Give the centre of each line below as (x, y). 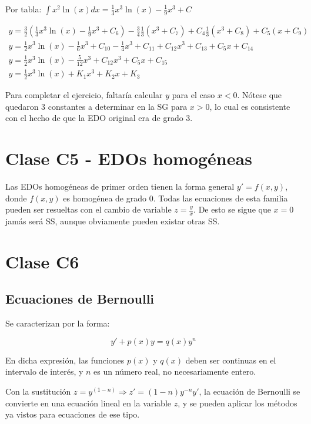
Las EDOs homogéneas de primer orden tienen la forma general (120, 186)
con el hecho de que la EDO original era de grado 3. (99, 118)
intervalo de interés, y (44, 371)
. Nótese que (260, 95)
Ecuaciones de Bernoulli (80, 299)
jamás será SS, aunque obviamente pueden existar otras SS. (113, 221)
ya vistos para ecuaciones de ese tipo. (73, 414)
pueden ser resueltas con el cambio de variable (88, 209)
